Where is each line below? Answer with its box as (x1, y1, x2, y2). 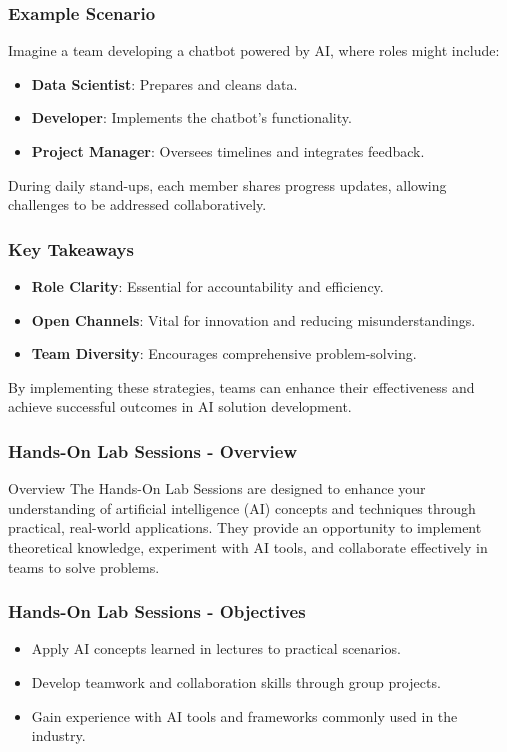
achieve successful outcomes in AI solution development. (8, 396, 352, 417)
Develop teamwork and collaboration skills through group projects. (31, 671, 441, 692)
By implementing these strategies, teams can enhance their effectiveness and (8, 376, 475, 397)
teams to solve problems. (8, 556, 160, 577)
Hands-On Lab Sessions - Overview (8, 438, 298, 463)
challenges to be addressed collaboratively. (8, 194, 267, 215)
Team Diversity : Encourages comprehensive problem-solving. (31, 343, 417, 364)
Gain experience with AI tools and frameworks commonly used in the (31, 705, 458, 726)
